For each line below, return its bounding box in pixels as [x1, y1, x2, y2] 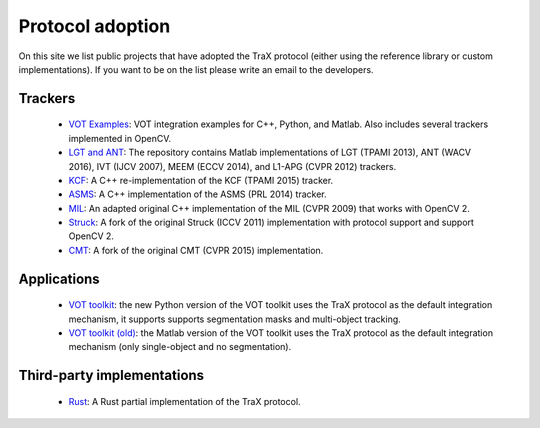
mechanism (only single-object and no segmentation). [68, 341, 292, 353]
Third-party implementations [18, 367, 205, 384]
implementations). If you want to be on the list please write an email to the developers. [18, 63, 374, 75]
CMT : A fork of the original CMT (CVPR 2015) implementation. [68, 244, 324, 256]
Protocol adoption [18, 15, 171, 37]
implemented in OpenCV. [68, 132, 172, 144]
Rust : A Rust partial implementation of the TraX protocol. [68, 395, 301, 407]
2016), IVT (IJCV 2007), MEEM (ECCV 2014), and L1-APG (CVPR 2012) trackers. [68, 160, 397, 172]
